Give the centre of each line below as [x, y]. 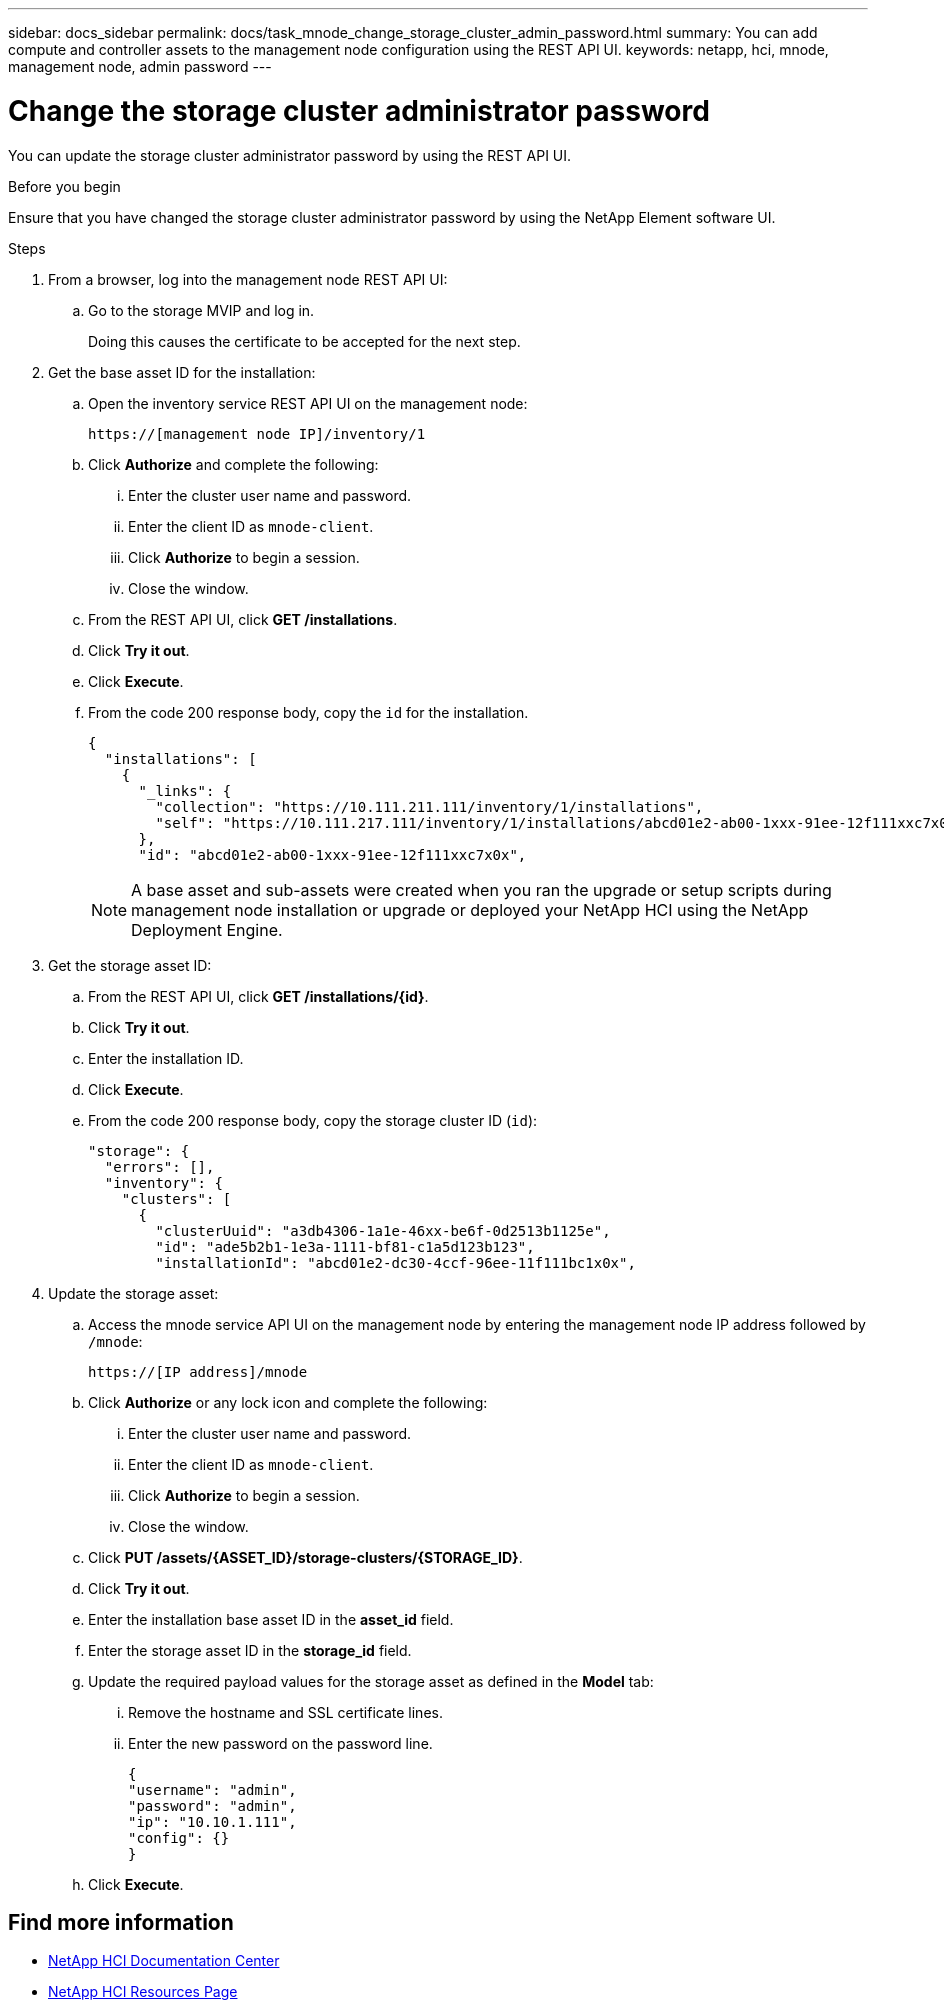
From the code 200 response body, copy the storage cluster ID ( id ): [313, 1120]
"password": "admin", [212, 1805]
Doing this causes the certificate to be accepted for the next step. [304, 341]
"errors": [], [159, 1166]
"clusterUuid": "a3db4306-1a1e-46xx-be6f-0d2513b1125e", [383, 1230]
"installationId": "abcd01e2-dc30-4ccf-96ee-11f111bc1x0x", [395, 1262]
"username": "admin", [212, 1789]
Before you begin [64, 186]
